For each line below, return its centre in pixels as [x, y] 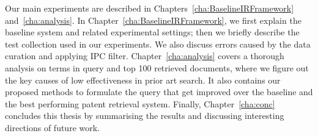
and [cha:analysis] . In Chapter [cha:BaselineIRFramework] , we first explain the [153, 20]
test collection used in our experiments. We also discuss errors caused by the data [158, 44]
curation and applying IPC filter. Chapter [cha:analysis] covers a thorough [145, 56]
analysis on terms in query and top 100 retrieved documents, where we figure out [157, 67]
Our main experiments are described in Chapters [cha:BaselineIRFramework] [150, 8]
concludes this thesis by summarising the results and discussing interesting [145, 116]
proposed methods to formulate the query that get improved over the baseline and [159, 92]
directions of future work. [52, 127]
